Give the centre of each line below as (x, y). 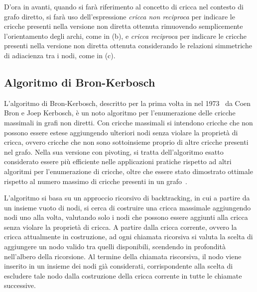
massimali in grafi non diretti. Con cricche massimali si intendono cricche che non (128, 122)
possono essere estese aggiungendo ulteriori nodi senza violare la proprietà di (121, 132)
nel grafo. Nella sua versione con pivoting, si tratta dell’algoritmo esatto (114, 151)
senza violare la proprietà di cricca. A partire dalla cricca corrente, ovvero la (121, 227)
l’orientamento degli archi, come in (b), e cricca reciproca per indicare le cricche (125, 36)
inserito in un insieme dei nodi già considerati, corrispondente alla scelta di (119, 266)
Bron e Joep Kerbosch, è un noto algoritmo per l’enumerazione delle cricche (120, 113)
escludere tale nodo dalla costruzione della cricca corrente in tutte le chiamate (123, 275)
